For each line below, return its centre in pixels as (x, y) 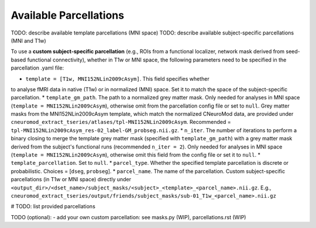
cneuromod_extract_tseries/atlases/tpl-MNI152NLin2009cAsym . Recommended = (121, 122)
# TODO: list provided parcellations (53, 206)
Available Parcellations (68, 15)
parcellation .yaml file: (37, 68)
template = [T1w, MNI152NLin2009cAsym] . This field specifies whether (118, 78)
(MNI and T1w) (28, 40)
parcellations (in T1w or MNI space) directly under (71, 179)
